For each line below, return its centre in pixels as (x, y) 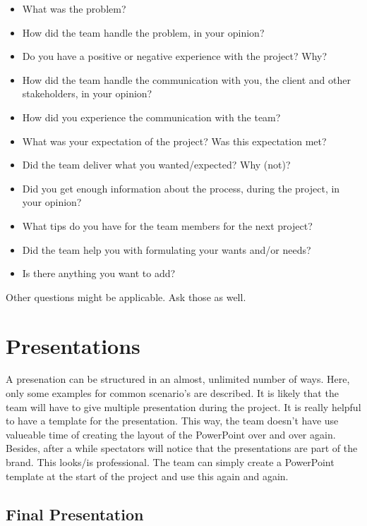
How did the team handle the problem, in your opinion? (143, 32)
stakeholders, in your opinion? (87, 93)
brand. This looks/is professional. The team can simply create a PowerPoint (170, 462)
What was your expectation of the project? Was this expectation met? (174, 141)
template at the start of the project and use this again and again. (147, 476)
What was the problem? (74, 8)
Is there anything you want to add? (99, 273)
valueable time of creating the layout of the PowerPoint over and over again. (171, 434)
